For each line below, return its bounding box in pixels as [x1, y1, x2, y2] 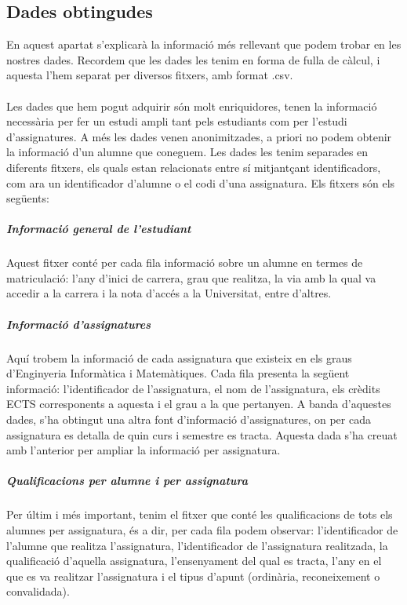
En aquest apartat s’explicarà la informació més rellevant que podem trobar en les [6, 36, 402, 53]
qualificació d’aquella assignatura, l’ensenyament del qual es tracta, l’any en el [6, 552, 382, 569]
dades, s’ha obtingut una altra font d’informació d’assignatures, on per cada [6, 411, 371, 428]
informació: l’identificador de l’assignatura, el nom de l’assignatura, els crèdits [6, 380, 380, 396]
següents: [6, 190, 49, 206]
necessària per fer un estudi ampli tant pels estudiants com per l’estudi [6, 113, 347, 129]
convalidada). [6, 583, 70, 600]
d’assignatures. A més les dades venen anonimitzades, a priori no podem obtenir [6, 128, 392, 144]
